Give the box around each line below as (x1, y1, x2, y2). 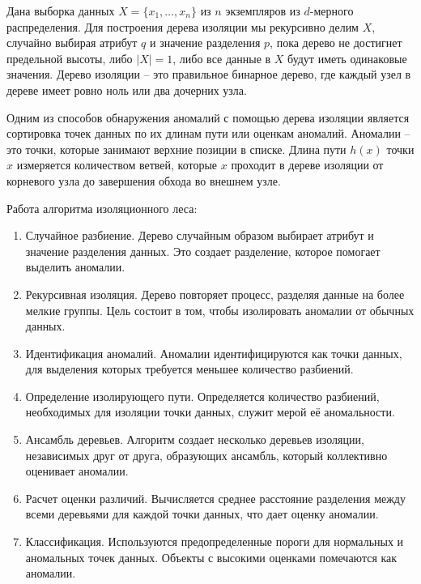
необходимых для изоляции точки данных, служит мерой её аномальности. (25, 403, 395, 420)
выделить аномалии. (25, 258, 125, 275)
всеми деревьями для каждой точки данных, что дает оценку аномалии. (25, 505, 379, 522)
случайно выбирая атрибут (6, 34, 138, 51)
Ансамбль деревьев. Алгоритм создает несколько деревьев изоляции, (25, 431, 364, 448)
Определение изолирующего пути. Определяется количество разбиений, (25, 387, 380, 404)
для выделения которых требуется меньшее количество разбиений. (25, 360, 354, 377)
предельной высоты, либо (6, 49, 133, 66)
